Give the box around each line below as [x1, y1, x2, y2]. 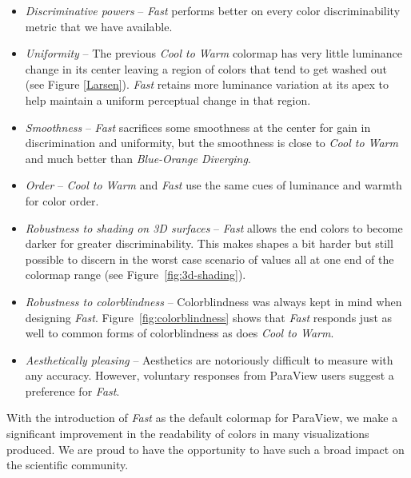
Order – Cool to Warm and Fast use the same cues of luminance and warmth [25, 177, 402, 193]
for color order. [25, 192, 99, 209]
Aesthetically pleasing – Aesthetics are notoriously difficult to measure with [25, 351, 393, 368]
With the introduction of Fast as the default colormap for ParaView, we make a [6, 409, 398, 426]
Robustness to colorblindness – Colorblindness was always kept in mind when [25, 293, 402, 309]
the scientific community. [6, 456, 129, 473]
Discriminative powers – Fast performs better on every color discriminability [25, 2, 401, 18]
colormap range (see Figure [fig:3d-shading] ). [25, 266, 246, 283]
